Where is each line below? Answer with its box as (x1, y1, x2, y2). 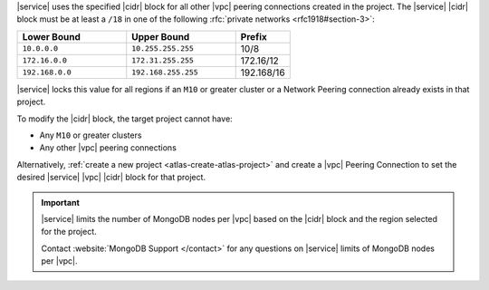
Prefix (240, 30, 267, 43)
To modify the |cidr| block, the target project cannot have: (16, 113, 233, 124)
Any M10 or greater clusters (39, 130, 142, 140)
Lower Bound (22, 30, 81, 43)
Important (41, 197, 81, 208)
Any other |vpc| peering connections (39, 142, 177, 153)
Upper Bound (131, 30, 190, 43)
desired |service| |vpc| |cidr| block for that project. (16, 172, 206, 183)
